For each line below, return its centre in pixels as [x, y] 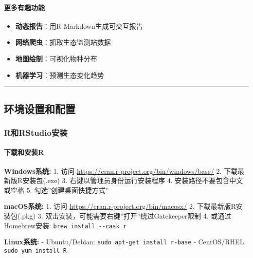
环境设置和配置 [40, 108]
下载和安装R [24, 152]
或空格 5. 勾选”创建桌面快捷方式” [56, 190]
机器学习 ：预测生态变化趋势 [60, 75]
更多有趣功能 [24, 7]
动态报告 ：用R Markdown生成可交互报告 [79, 26]
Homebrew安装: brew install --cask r [65, 225]
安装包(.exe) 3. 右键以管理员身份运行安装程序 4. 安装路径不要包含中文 [133, 180]
